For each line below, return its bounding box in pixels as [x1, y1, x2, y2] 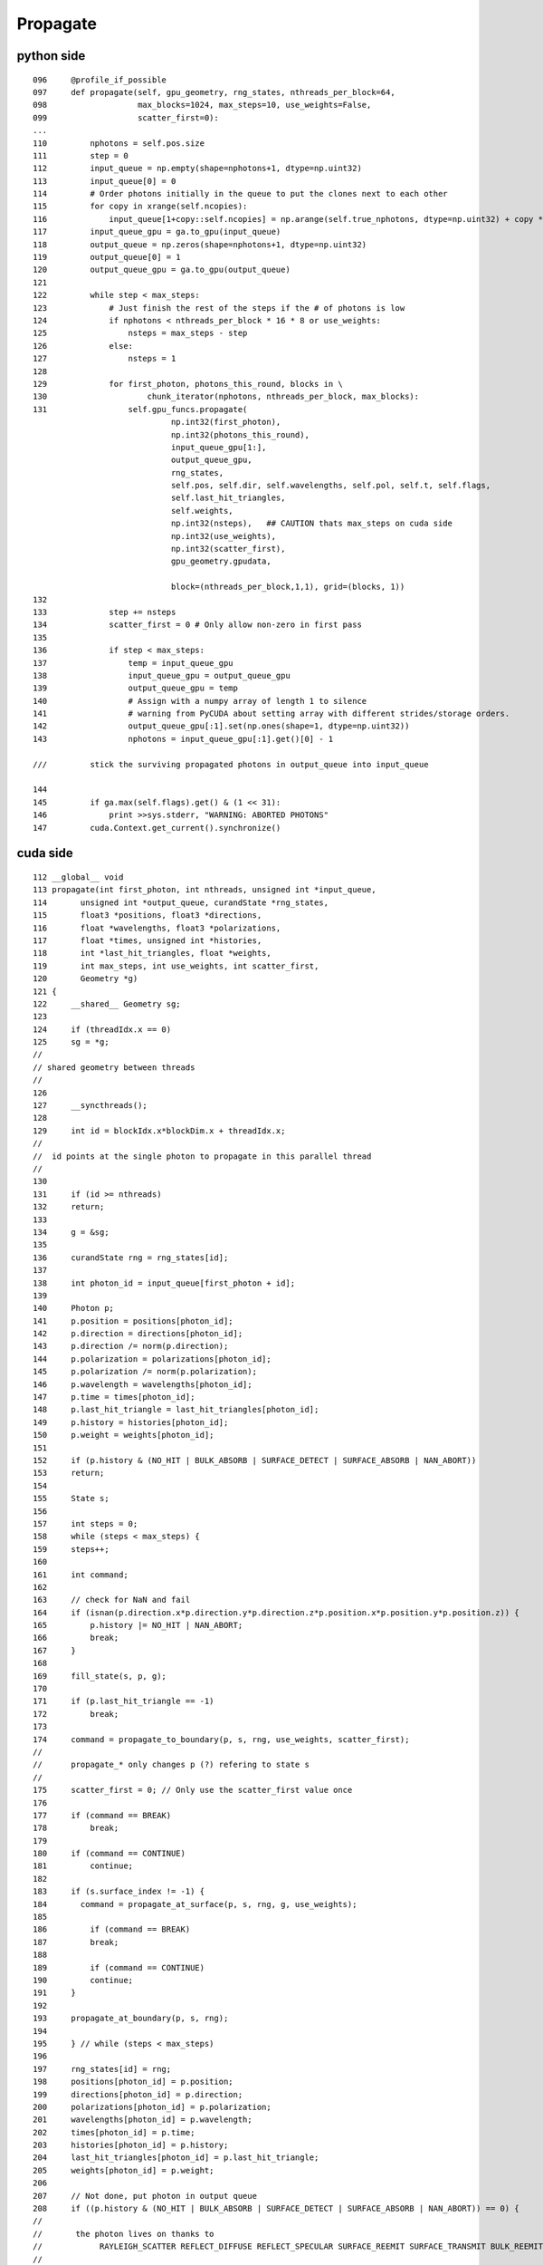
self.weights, [170, 506, 234, 516]
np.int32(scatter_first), [170, 544, 286, 554]
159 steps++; [33, 1544, 110, 1554]
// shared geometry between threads [33, 1062, 195, 1073]
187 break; [33, 1937, 119, 1947]
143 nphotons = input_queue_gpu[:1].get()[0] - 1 [33, 734, 334, 744]
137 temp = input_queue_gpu [33, 658, 234, 668]
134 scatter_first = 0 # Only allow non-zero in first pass [33, 620, 362, 630]
